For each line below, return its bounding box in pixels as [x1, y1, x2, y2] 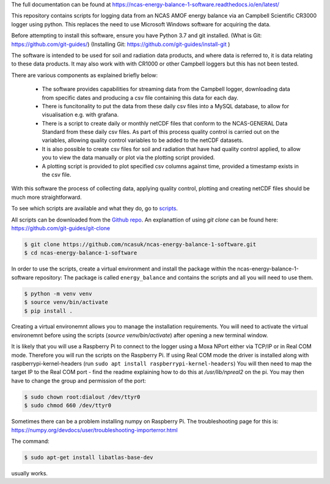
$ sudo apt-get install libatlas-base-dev [24, 453, 153, 461]
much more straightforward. [11, 193, 82, 201]
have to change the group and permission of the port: [11, 377, 147, 384]
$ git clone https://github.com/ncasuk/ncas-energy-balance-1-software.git [24, 240, 257, 248]
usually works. [11, 469, 48, 477]
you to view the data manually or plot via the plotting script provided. [42, 154, 215, 162]
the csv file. [42, 171, 71, 179]
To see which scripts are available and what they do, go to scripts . [11, 205, 178, 212]
